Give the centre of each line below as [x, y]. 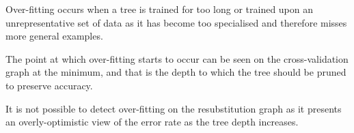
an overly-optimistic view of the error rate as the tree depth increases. [152, 122]
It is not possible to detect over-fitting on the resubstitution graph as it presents [174, 108]
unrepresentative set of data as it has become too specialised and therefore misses [176, 22]
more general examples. [54, 36]
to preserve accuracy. [49, 85]
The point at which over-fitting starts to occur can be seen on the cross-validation [177, 58]
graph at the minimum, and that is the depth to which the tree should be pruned [176, 72]
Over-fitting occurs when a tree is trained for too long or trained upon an [160, 9]
